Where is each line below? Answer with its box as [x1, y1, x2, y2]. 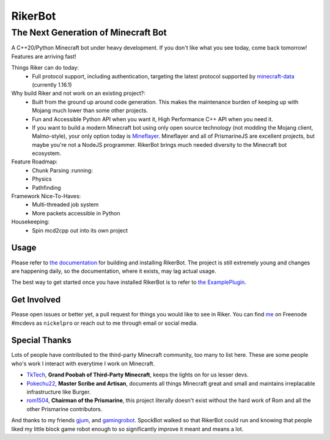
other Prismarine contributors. [26, 405, 103, 412]
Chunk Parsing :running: [32, 166, 93, 174]
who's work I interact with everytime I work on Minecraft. [11, 360, 155, 367]
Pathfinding [32, 184, 61, 191]
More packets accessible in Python [32, 209, 120, 217]
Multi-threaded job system [32, 201, 99, 208]
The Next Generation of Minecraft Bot [11, 27, 167, 38]
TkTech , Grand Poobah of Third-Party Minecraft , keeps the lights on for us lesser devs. [26, 371, 249, 379]
